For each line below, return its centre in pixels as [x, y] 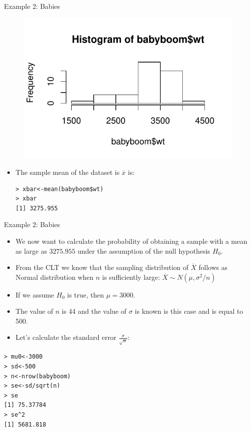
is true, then [85, 294]
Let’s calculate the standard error [66, 337]
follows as [213, 267]
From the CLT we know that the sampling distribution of [102, 267]
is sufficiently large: [131, 277]
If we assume [35, 294]
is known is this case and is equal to [189, 311]
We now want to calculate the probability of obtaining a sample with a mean [131, 241]
